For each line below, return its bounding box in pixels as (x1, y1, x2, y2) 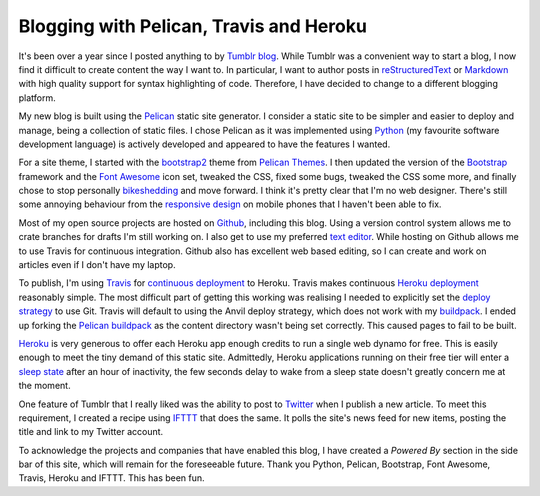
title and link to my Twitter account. (18, 426, 164, 438)
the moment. (18, 380, 71, 392)
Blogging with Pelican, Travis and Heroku (18, 15, 367, 37)
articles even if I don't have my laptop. (18, 259, 176, 271)
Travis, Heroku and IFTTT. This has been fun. (18, 472, 205, 484)
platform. (18, 91, 57, 104)
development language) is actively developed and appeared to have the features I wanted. (18, 138, 391, 150)
